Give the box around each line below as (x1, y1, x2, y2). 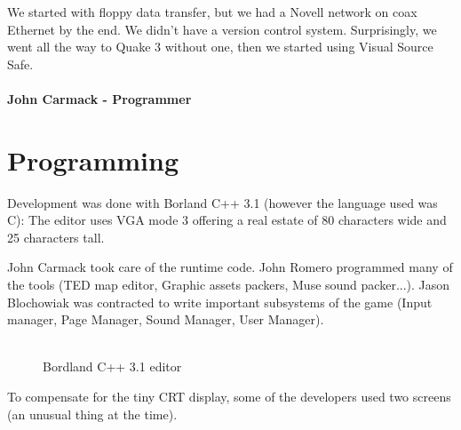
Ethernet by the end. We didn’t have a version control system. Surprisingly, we (7, 20, 437, 38)
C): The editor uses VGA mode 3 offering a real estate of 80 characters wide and (7, 211, 447, 229)
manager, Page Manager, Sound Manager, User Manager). (7, 310, 324, 329)
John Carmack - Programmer (7, 89, 192, 107)
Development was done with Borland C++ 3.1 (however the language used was (7, 193, 438, 211)
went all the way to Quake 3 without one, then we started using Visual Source (7, 37, 433, 56)
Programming (7, 141, 179, 178)
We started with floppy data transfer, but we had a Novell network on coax (7, 3, 417, 20)
